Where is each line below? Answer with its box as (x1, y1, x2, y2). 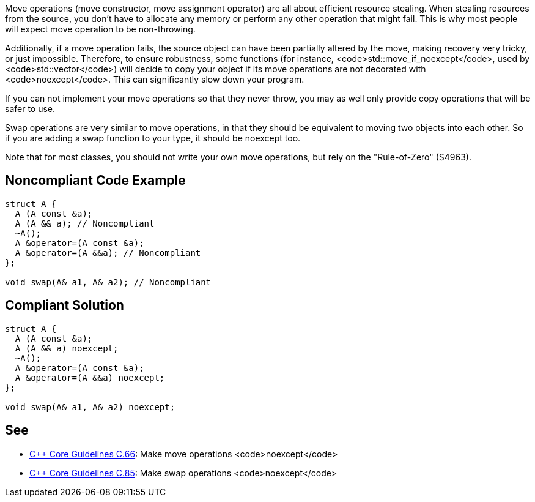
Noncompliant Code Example (5, 173, 186, 189)
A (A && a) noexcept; (15, 343, 119, 353)
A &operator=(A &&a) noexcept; (15, 372, 165, 383)
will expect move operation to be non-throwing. (5, 24, 196, 34)
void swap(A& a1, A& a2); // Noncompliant (5, 277, 212, 287)
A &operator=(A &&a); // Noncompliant (15, 247, 201, 258)
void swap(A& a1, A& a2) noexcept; (5, 402, 175, 412)
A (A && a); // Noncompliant (15, 218, 155, 228)
